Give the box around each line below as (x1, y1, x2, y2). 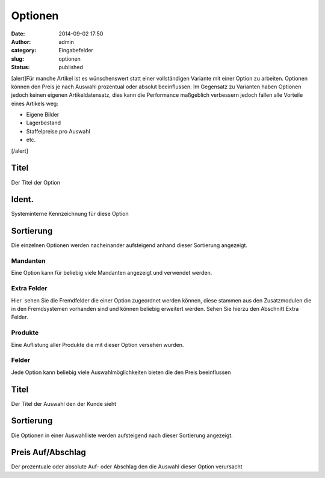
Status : (11, 64, 30, 71)
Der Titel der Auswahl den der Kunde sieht (11, 400, 117, 407)
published (58, 64, 84, 71)
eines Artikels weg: (11, 100, 58, 107)
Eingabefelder (58, 47, 93, 54)
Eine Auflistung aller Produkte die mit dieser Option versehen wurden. (11, 341, 184, 348)
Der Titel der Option (11, 179, 60, 186)
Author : (11, 38, 31, 45)
